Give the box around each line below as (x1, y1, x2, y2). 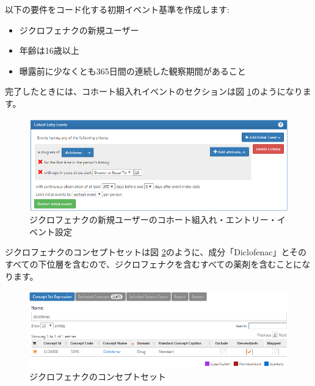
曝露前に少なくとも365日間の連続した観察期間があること (19, 64, 246, 77)
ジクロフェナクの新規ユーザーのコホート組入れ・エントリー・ (29, 213, 277, 226)
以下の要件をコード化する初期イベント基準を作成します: (5, 3, 230, 15)
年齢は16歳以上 (19, 44, 79, 57)
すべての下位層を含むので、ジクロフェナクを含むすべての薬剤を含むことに (5, 257, 302, 270)
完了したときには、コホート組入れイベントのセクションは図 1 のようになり (5, 85, 303, 98)
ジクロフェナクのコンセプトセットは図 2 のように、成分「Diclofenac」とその (5, 246, 307, 258)
